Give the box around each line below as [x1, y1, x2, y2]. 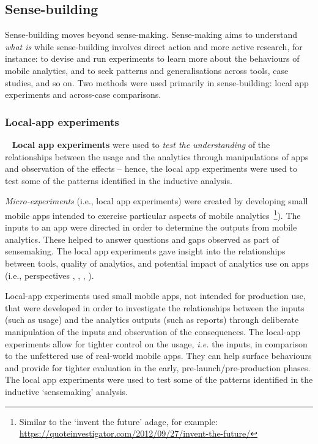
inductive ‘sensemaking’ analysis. [5, 385, 128, 398]
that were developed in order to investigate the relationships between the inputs [5, 301, 305, 314]
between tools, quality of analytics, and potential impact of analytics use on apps [5, 256, 309, 269]
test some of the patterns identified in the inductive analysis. [5, 174, 232, 187]
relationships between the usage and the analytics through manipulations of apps [5, 150, 309, 163]
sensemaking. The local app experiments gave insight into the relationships [5, 245, 286, 257]
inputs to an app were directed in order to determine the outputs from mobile [5, 221, 297, 234]
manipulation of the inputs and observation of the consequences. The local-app [5, 325, 300, 338]
